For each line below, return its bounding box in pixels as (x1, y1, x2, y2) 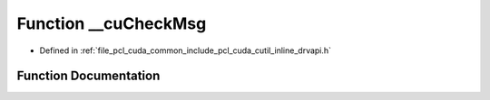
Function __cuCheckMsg (16, 14, 207, 33)
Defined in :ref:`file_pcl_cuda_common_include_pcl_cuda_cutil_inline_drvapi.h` (39, 45, 331, 56)
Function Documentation (16, 68, 161, 84)
